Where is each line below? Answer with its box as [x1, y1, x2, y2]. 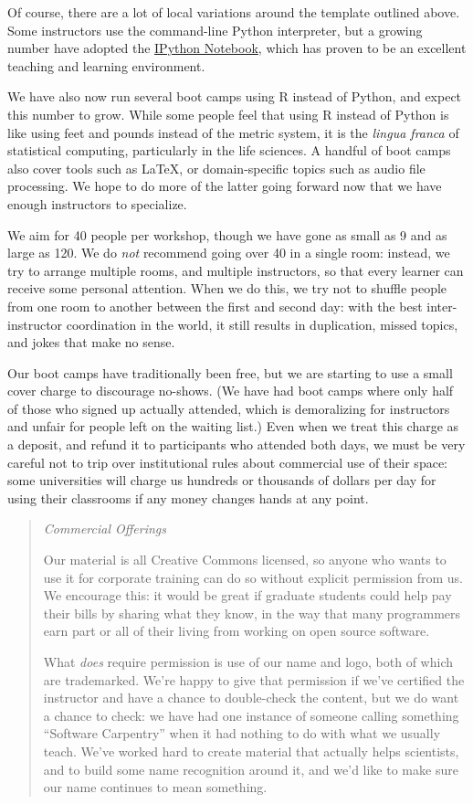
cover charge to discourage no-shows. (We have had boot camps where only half [7, 381, 454, 400]
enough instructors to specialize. [7, 194, 187, 213]
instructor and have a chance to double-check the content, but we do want [43, 688, 459, 707]
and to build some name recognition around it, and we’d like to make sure [43, 759, 458, 778]
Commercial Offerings [43, 519, 167, 538]
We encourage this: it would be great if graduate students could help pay [43, 586, 452, 605]
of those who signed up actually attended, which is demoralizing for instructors [7, 398, 450, 418]
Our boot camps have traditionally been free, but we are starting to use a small [7, 363, 453, 382]
